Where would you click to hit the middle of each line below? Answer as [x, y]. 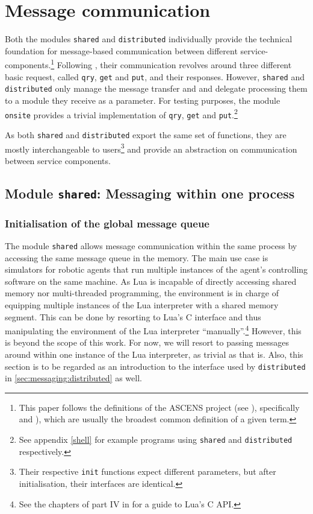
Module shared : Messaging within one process [150, 193]
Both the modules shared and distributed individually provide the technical [149, 39]
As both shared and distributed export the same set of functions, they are [146, 134]
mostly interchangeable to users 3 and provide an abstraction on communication [151, 148]
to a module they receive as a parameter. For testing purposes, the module [143, 100]
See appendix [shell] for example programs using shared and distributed [156, 439]
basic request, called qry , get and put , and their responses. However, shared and [155, 76]
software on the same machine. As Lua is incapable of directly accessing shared [151, 281]
